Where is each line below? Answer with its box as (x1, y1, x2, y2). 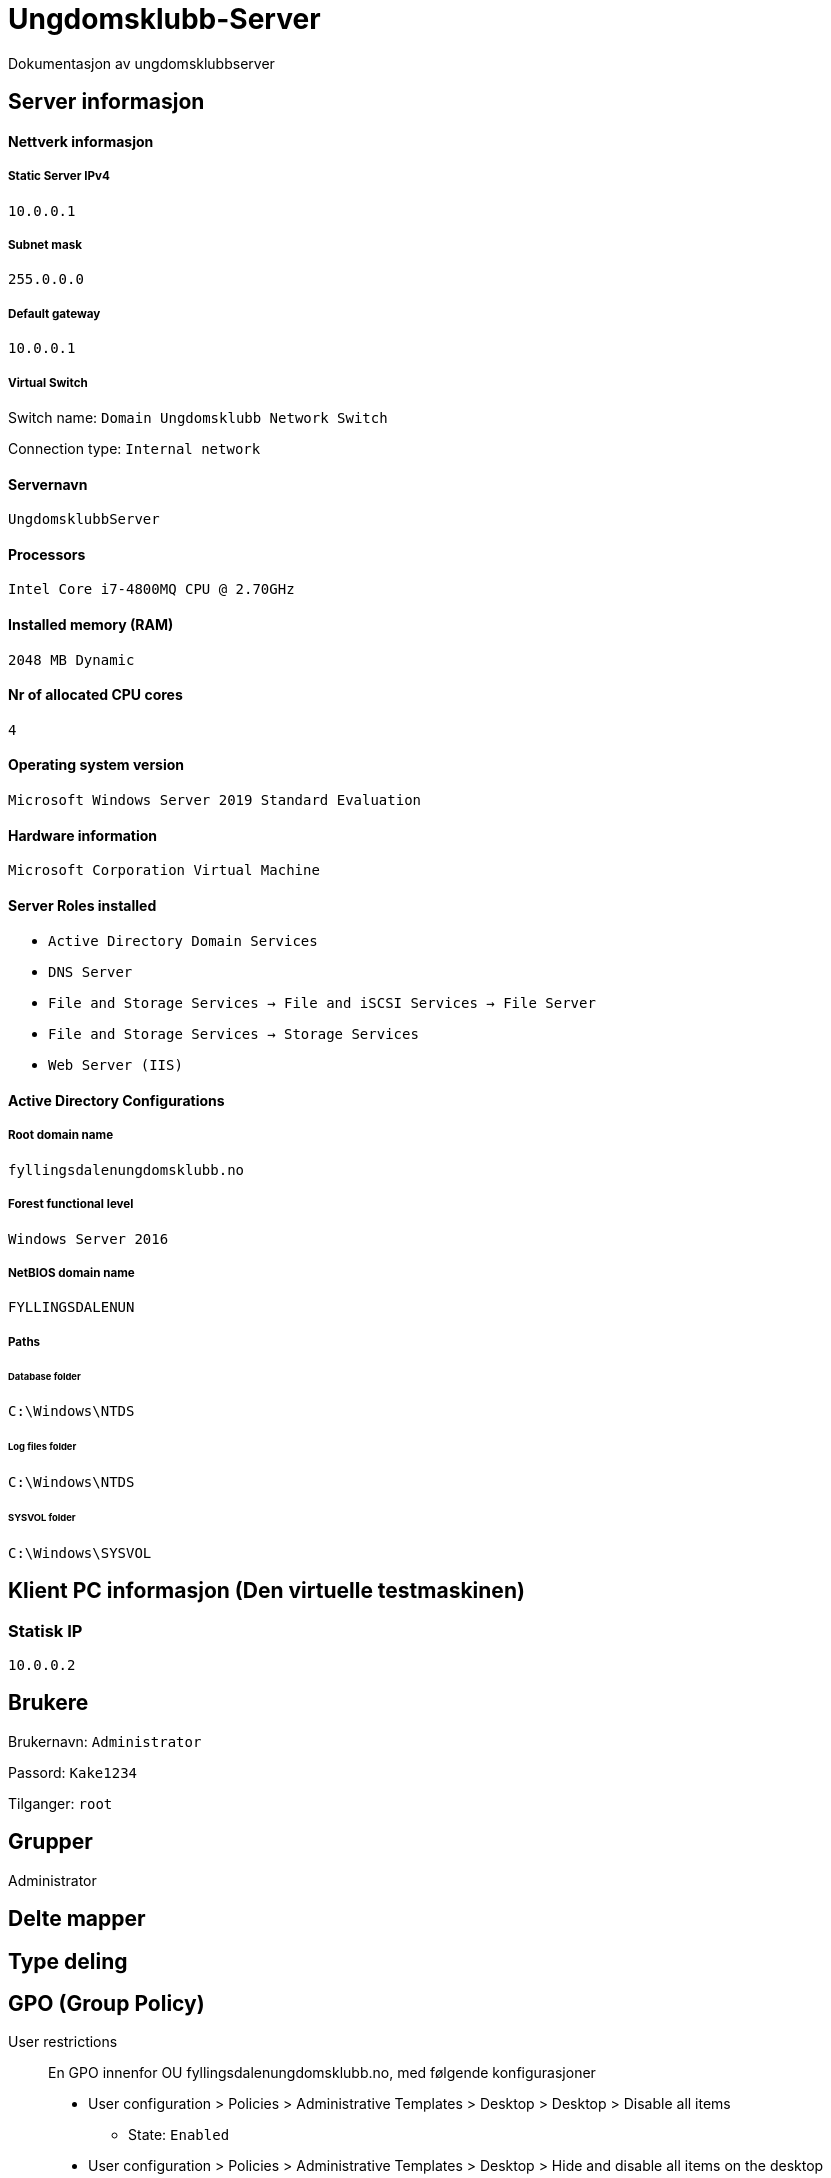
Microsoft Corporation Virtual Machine (8, 862, 320, 879)
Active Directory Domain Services (48, 933, 318, 950)
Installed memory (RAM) (8, 615, 174, 633)
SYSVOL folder (8, 1512, 76, 1523)
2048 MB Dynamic (8, 651, 135, 668)
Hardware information (8, 826, 158, 844)
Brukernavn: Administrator (8, 1732, 202, 1750)
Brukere (8, 1690, 89, 1716)
